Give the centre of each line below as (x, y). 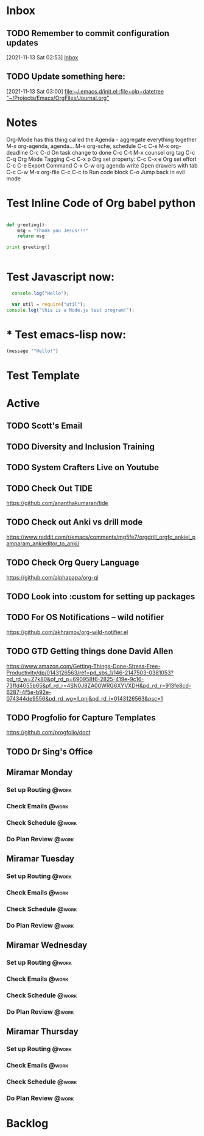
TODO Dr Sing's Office (50, 752)
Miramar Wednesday (47, 945)
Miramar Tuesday (40, 859)
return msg (31, 236)
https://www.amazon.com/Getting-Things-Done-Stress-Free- (83, 666)
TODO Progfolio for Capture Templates (81, 717)
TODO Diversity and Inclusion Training (81, 447)
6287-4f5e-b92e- (29, 692)
